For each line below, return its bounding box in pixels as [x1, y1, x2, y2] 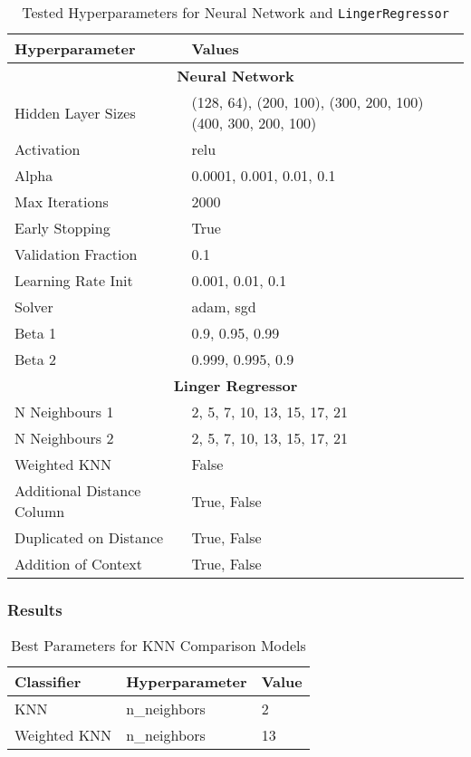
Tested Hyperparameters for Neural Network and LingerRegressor [22, 2, 449, 23]
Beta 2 [14, 349, 56, 369]
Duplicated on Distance [14, 527, 164, 548]
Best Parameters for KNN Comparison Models [10, 635, 306, 656]
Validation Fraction [14, 244, 138, 264]
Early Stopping [14, 217, 111, 238]
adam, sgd [191, 296, 256, 317]
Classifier [14, 671, 82, 693]
